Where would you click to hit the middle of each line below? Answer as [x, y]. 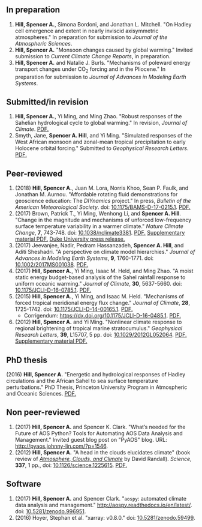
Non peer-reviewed [43, 413]
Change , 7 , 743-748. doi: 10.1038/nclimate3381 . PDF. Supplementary [100, 233]
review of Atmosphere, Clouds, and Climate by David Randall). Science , [103, 459]
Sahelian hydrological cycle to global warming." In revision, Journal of [101, 123]
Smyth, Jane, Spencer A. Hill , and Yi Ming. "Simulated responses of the [103, 136]
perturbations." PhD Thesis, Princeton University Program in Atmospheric [97, 387]
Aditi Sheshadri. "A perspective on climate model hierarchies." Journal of [105, 252]
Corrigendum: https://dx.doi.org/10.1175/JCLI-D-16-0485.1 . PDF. [102, 316]
